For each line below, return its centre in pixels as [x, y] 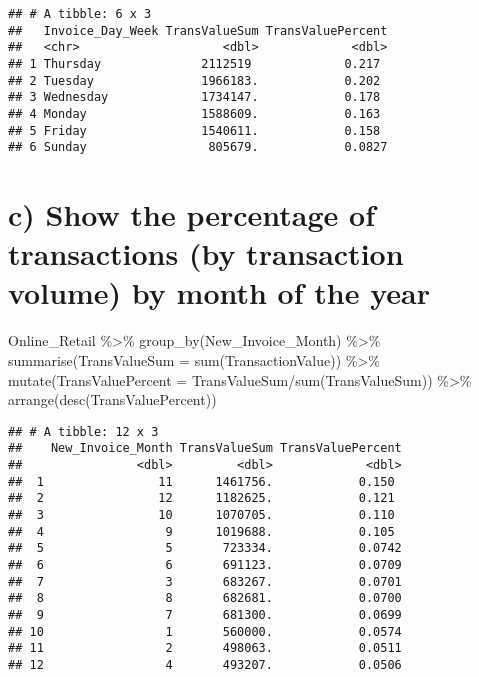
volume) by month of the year [219, 292]
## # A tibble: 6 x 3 [80, 14]
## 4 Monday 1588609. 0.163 [194, 113]
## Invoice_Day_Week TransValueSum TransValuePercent [198, 30]
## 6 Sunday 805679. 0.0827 [198, 147]
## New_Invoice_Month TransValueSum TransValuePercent [205, 448]
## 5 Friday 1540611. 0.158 [194, 130]
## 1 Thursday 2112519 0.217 [194, 63]
